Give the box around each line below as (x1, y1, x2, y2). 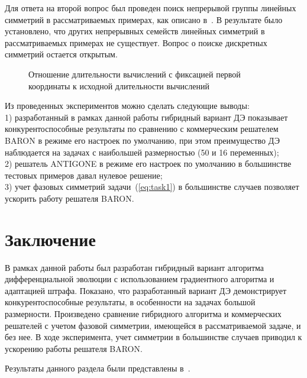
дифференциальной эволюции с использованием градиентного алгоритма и (5, 273, 274, 285)
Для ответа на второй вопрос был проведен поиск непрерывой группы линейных (5, 2, 296, 14)
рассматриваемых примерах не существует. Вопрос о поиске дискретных (5, 36, 267, 49)
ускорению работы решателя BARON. (5, 342, 143, 354)
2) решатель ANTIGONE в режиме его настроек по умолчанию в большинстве (5, 157, 292, 170)
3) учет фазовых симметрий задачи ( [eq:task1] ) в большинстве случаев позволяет (5, 180, 299, 193)
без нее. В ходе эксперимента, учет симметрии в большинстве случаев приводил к (5, 331, 302, 343)
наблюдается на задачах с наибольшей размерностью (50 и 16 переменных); (5, 146, 279, 158)
